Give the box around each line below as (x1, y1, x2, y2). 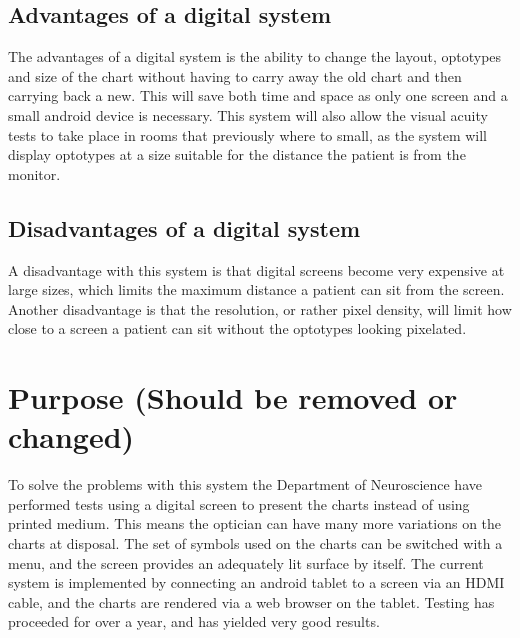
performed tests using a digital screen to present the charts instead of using (8, 493, 470, 514)
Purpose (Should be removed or (8, 377, 458, 418)
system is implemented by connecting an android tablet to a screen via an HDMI (8, 572, 505, 593)
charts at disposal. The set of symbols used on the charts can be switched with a (8, 533, 503, 554)
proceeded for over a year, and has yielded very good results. (8, 611, 380, 632)
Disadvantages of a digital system (8, 212, 361, 243)
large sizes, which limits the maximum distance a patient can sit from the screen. (8, 279, 505, 300)
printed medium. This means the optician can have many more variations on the (8, 513, 502, 534)
